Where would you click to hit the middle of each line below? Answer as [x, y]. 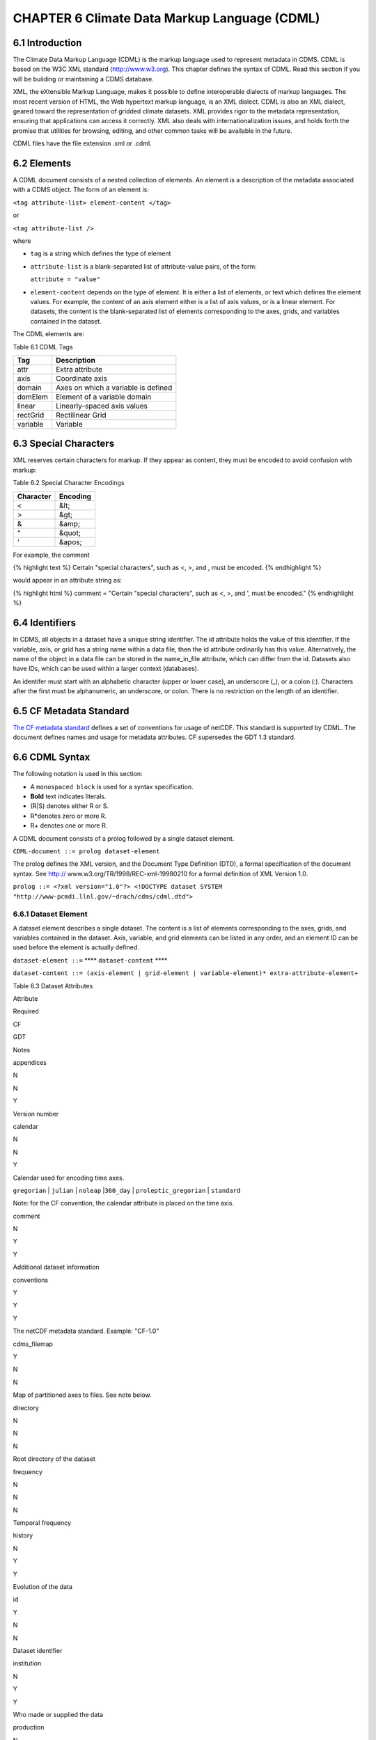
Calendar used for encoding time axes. [69, 1178]
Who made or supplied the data [58, 1714]
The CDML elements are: [49, 334]
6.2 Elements [42, 163]
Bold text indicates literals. [69, 796]
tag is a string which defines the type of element [101, 253]
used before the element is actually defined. [76, 947]
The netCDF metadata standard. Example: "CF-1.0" [86, 1331]
